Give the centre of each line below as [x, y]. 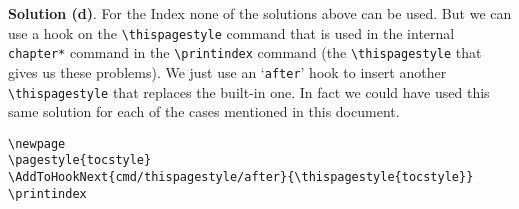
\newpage [37, 143]
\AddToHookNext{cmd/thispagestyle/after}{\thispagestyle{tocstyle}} [241, 177]
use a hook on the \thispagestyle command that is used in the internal [231, 32]
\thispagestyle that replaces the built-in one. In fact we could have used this [249, 91]
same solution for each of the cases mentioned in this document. [204, 111]
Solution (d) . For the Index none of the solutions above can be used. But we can [260, 13]
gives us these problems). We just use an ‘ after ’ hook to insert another [227, 71]
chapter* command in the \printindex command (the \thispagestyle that [245, 52]
